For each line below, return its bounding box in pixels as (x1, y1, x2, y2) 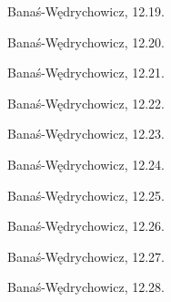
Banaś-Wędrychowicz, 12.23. (7, 124, 165, 143)
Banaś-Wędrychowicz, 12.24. (7, 154, 165, 173)
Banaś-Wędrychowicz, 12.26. (7, 216, 165, 235)
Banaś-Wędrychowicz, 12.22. (7, 93, 165, 112)
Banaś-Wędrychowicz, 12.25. (7, 185, 165, 204)
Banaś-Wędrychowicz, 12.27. (7, 246, 165, 266)
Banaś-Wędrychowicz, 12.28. (7, 277, 165, 297)
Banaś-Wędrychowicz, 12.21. (7, 63, 165, 82)
